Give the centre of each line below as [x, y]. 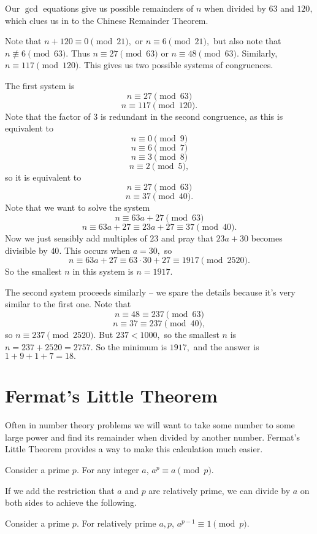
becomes [267, 238]
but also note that [247, 41]
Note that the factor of [48, 116]
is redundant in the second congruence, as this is [192, 116]
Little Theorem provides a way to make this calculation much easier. [134, 449]
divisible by [26, 250]
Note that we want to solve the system [78, 207]
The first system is [40, 85]
